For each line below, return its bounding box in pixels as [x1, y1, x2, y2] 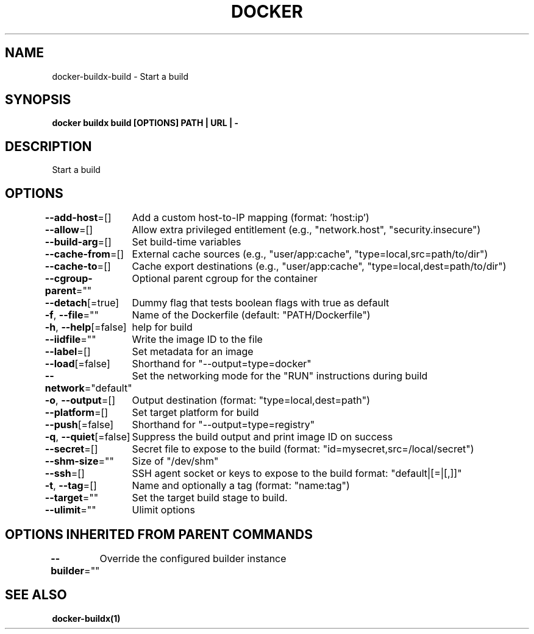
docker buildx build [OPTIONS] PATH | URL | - [52, 118, 238, 129]
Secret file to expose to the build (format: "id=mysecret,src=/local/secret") [132, 443, 474, 456]
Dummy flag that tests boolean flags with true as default [132, 297, 390, 309]
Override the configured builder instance [99, 552, 287, 565]
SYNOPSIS [5, 92, 71, 108]
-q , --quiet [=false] [44, 431, 130, 443]
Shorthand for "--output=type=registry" [132, 418, 315, 431]
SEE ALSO [5, 587, 67, 603]
